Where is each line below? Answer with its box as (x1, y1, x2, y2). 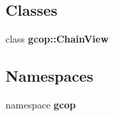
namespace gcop (5, 97, 76, 111)
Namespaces (5, 65, 93, 86)
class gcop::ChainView (5, 32, 109, 46)
